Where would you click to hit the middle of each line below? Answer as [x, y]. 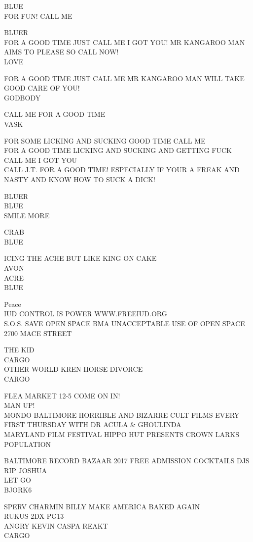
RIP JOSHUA [25, 470]
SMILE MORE [27, 215]
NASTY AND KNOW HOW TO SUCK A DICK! [80, 179]
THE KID [19, 350]
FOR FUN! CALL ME [38, 16]
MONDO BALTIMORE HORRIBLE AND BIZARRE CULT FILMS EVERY [122, 415]
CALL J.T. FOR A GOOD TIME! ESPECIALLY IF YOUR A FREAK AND [122, 170]
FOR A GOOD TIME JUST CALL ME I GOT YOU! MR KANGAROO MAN [125, 42]
